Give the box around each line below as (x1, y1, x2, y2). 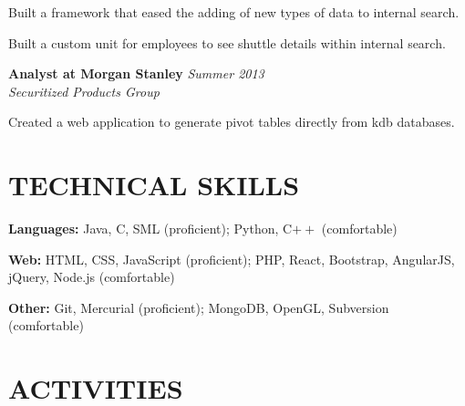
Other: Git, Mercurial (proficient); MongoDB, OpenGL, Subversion (8, 297, 389, 317)
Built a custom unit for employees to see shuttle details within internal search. (8, 33, 446, 52)
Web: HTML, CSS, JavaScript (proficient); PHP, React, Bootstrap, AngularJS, (8, 249, 455, 268)
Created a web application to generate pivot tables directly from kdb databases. (8, 112, 455, 131)
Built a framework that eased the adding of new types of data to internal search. (8, 3, 460, 21)
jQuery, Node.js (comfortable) (8, 267, 175, 286)
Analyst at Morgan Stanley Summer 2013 (8, 64, 264, 83)
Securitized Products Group (8, 81, 160, 100)
